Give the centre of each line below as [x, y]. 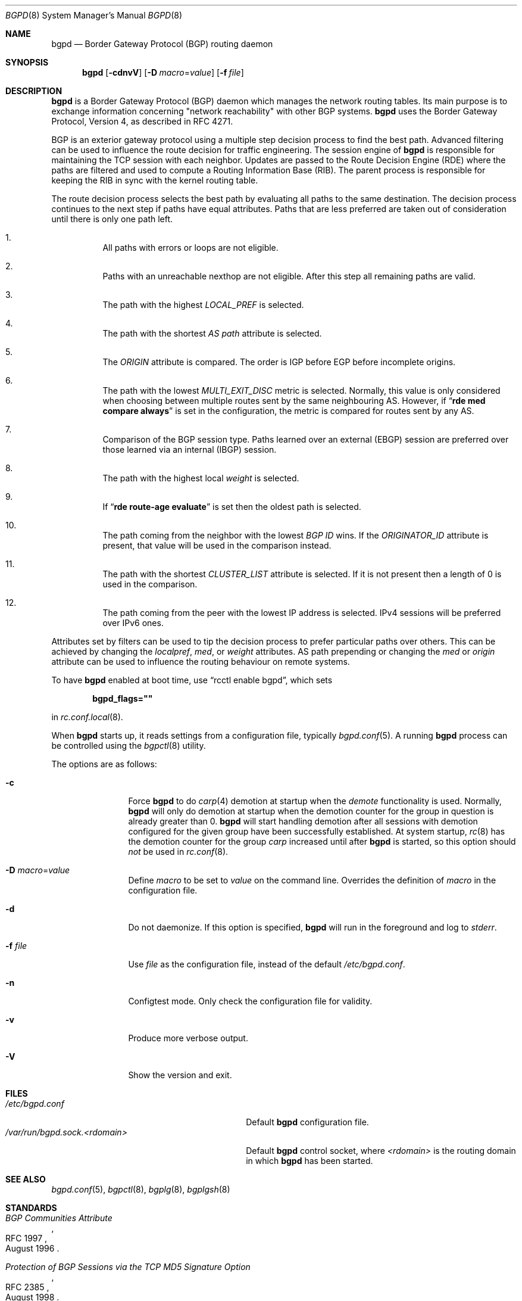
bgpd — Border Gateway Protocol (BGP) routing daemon [162, 44]
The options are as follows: [104, 764]
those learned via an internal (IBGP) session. [190, 449]
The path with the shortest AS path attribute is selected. [212, 333]
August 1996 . [32, 1248]
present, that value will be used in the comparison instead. [217, 545]
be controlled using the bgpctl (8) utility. [129, 746]
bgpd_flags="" [123, 698]
